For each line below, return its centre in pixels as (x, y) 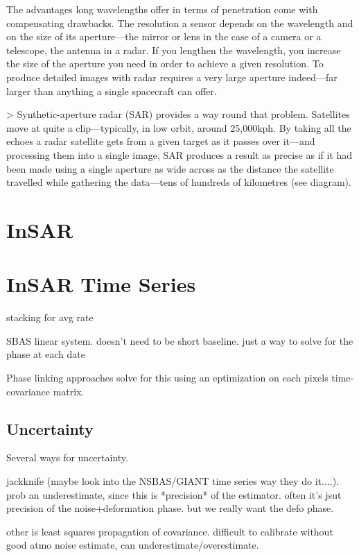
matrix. (69, 391)
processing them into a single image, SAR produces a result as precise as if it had (179, 154)
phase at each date (46, 354)
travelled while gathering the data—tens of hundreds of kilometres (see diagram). (179, 182)
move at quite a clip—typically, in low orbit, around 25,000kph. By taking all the (179, 127)
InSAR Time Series (101, 284)
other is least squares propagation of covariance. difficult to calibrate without (170, 531)
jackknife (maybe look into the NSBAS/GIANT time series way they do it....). (173, 480)
